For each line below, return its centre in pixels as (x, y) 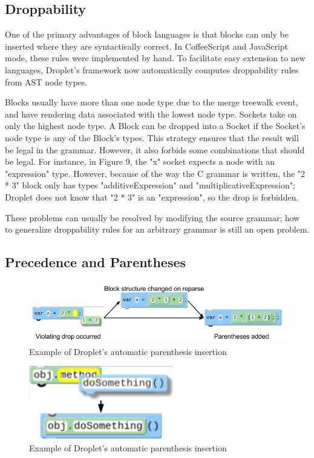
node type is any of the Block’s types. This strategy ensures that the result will (152, 137)
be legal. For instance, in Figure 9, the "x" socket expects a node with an (140, 161)
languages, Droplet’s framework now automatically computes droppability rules (152, 69)
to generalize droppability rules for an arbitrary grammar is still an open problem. (157, 229)
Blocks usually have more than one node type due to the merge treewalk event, (152, 102)
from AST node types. (46, 81)
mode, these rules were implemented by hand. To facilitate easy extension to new (155, 58)
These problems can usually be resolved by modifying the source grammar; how (152, 217)
